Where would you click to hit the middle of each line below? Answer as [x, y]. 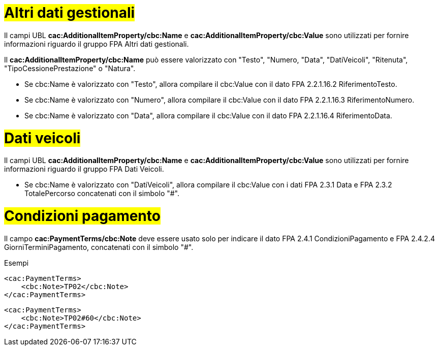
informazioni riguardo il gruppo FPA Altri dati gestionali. [97, 44]
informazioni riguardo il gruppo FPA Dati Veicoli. [84, 169]
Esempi [17, 263]
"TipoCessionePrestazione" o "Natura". [70, 68]
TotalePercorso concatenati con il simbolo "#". [102, 194]
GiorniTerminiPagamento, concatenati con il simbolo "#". [99, 247]
